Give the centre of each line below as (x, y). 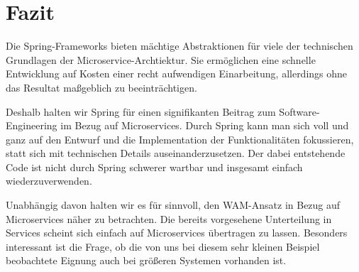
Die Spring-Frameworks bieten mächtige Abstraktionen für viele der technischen (179, 46)
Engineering (32, 125)
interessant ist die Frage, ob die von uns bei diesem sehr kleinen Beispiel (163, 246)
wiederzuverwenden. (49, 181)
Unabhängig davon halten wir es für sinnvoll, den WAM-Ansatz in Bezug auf (173, 205)
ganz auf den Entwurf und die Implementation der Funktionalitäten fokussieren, (180, 139)
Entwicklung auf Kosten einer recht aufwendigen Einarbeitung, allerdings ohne (177, 74)
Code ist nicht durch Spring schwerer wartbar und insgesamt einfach (154, 167)
